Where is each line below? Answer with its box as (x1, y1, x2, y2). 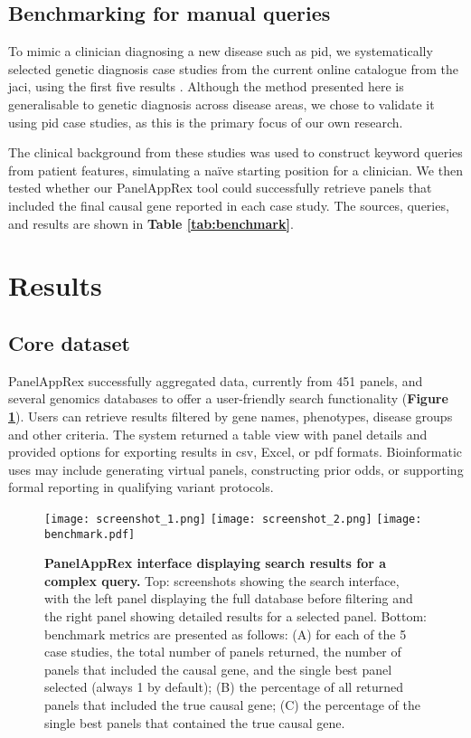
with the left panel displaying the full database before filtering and (44, 589, 413, 608)
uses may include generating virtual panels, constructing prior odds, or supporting (8, 459, 464, 478)
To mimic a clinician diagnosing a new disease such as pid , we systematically (8, 42, 433, 61)
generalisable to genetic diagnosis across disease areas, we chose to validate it (8, 94, 435, 113)
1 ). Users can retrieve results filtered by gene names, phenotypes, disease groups (8, 406, 453, 425)
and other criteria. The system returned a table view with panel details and (8, 424, 428, 443)
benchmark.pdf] (44, 527, 136, 541)
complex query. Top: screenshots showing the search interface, (44, 571, 400, 590)
